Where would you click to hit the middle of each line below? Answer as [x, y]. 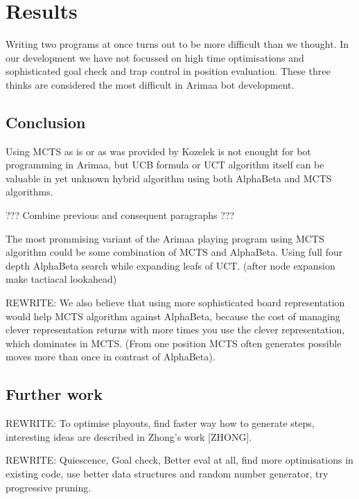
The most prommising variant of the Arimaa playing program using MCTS [165, 238]
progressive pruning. [49, 487]
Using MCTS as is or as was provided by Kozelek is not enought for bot [158, 151]
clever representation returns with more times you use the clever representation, [175, 330]
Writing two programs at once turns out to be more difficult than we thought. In [177, 44]
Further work [54, 394]
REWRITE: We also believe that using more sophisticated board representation [175, 303]
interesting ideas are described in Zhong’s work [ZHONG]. [129, 436]
